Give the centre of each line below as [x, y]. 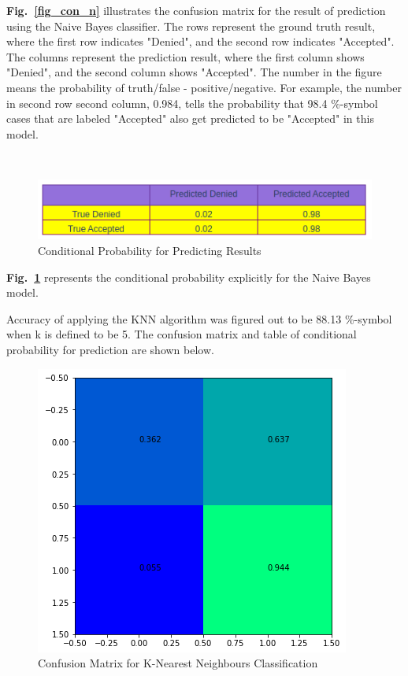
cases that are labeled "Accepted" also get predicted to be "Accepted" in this [190, 118]
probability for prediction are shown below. [110, 349]
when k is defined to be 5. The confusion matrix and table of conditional [182, 334]
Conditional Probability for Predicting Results [150, 250]
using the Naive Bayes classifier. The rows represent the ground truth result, [191, 26]
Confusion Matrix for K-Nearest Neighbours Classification [178, 663]
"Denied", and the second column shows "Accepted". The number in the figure [194, 72]
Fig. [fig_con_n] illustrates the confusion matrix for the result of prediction [196, 10]
